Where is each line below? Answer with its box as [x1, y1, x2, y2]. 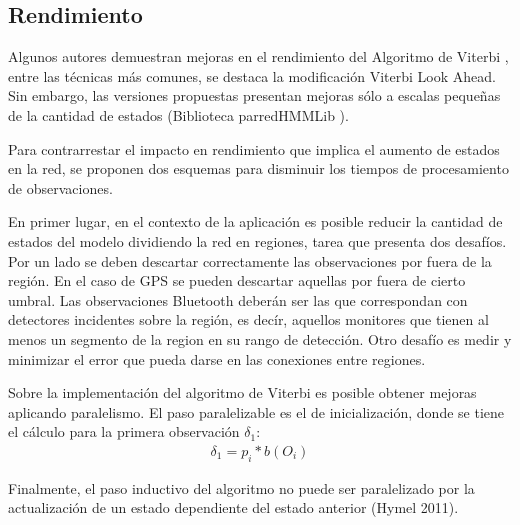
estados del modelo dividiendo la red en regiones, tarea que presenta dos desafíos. [8, 230, 507, 251]
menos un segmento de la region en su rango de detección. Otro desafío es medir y [8, 328, 512, 349]
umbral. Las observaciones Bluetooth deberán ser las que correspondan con [8, 289, 468, 310]
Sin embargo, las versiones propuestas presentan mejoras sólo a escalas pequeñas [8, 85, 501, 106]
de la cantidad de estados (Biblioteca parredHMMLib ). [8, 104, 349, 125]
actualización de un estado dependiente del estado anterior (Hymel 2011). [8, 497, 459, 518]
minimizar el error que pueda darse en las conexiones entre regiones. [8, 348, 426, 369]
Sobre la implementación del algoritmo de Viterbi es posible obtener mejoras [8, 382, 477, 403]
